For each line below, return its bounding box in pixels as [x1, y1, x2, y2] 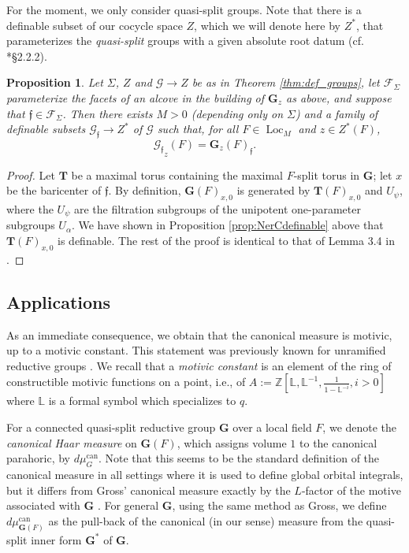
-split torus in [293, 166, 360, 183]
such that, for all [157, 121, 239, 137]
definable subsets [6, 121, 86, 137]
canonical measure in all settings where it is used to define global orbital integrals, [6, 466, 403, 482]
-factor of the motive [301, 481, 401, 498]
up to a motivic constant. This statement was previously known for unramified [6, 342, 386, 358]
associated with [6, 497, 80, 514]
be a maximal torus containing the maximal [71, 166, 283, 183]
